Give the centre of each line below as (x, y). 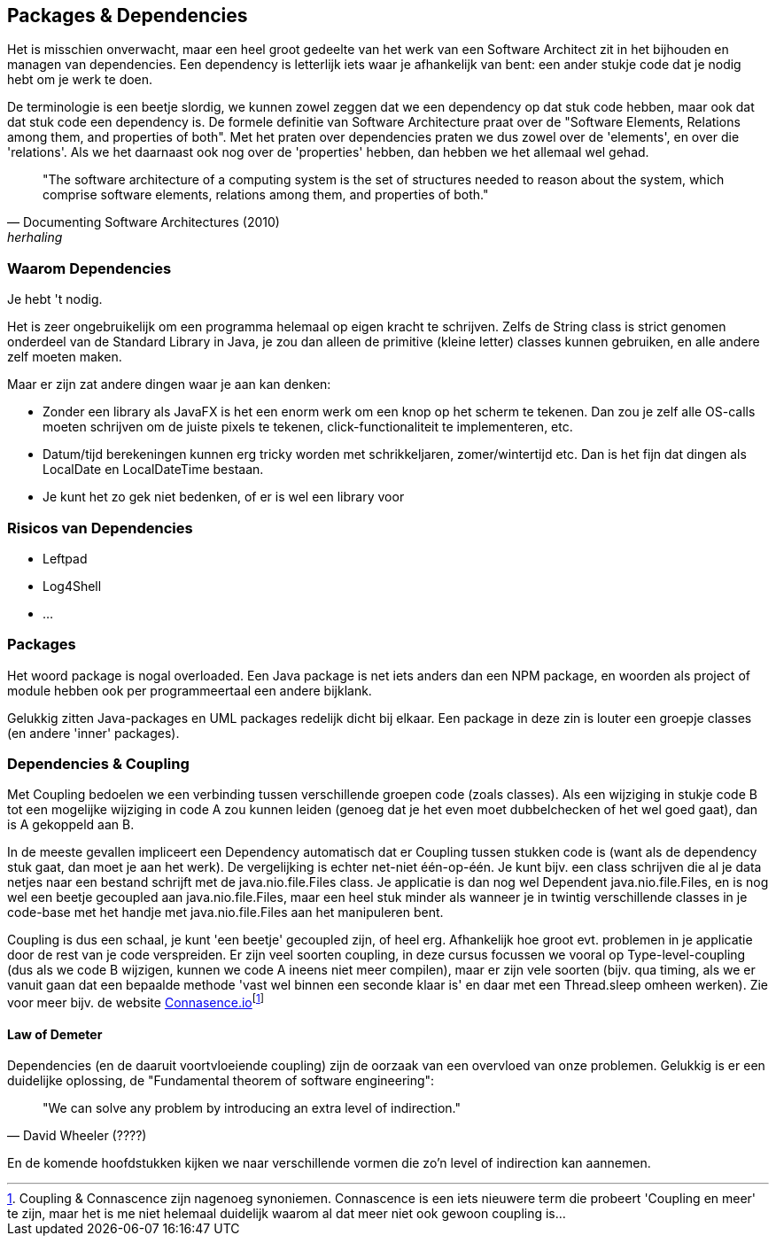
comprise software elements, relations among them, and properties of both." (266, 195)
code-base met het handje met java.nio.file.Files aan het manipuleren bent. (225, 913)
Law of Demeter (55, 1034)
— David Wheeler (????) (77, 1136)
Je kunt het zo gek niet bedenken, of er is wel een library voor (224, 497)
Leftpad (65, 558)
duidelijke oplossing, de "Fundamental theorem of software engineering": (221, 1081)
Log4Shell (72, 586)
